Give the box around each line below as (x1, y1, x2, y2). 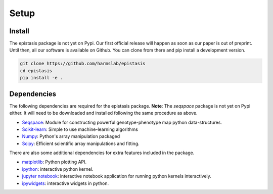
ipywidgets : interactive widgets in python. (22, 180, 109, 186)
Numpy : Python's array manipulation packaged (22, 133, 120, 139)
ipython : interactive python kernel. (22, 166, 94, 172)
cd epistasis (20, 68, 53, 73)
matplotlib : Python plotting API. (22, 159, 87, 165)
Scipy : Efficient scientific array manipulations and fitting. (22, 140, 140, 147)
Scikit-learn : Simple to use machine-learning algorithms (22, 126, 139, 132)
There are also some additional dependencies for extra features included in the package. (9, 150, 195, 156)
